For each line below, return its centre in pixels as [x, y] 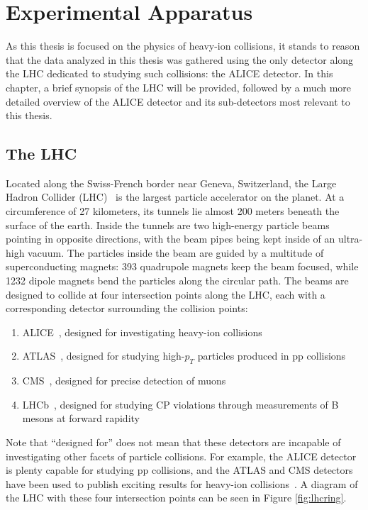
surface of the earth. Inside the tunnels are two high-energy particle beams [168, 224]
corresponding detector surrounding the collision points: [127, 308]
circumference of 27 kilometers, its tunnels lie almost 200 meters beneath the [173, 211]
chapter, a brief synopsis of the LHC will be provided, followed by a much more [179, 87]
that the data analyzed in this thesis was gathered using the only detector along [180, 59]
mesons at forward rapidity [81, 418]
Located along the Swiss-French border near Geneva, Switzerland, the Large [171, 183]
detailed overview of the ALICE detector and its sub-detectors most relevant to [178, 101]
